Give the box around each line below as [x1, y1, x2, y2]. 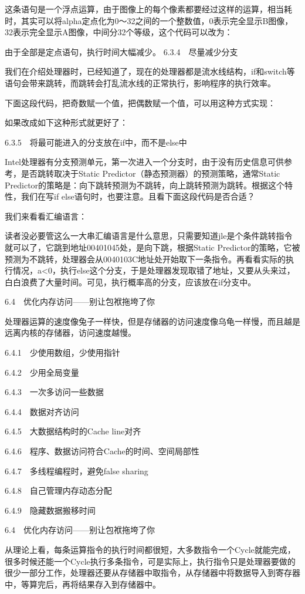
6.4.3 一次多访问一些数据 [5, 386, 104, 398]
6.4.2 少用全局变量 [5, 366, 79, 378]
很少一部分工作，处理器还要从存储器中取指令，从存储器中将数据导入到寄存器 [5, 566, 300, 579]
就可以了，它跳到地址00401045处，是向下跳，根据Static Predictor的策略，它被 [5, 241, 300, 253]
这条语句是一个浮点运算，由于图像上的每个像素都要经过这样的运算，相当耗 [5, 3, 292, 15]
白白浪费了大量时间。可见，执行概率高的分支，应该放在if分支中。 [5, 275, 256, 288]
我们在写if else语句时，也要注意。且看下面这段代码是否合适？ [21, 190, 255, 203]
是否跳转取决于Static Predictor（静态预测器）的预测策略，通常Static [21, 167, 280, 179]
